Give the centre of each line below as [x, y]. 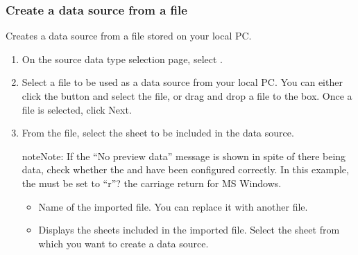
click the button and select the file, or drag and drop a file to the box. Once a [187, 96]
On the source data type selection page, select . [122, 59]
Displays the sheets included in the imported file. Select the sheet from [189, 230]
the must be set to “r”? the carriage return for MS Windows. [152, 183]
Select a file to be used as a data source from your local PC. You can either [182, 82]
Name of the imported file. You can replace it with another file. [173, 206]
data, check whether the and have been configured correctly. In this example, [185, 169]
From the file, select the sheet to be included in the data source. [158, 133]
